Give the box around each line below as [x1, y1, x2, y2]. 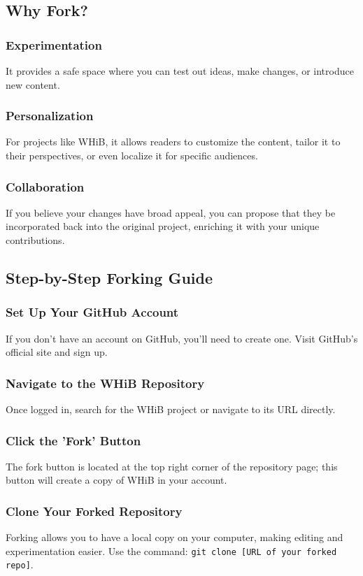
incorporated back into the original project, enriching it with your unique [6, 219, 320, 233]
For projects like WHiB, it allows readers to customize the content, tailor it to [6, 134, 341, 149]
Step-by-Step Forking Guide [6, 266, 213, 288]
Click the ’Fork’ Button [6, 431, 141, 449]
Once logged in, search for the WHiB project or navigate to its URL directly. [6, 402, 336, 416]
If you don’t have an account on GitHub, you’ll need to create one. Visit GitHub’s [6, 331, 358, 345]
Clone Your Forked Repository [6, 502, 183, 519]
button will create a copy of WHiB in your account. [6, 473, 227, 487]
